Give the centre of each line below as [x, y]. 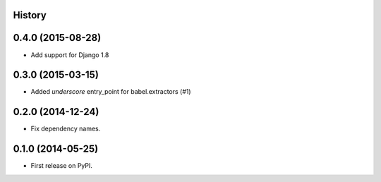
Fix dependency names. [66, 129]
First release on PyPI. [62, 166]
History [30, 15]
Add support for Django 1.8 [70, 55]
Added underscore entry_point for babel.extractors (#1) [111, 92]
